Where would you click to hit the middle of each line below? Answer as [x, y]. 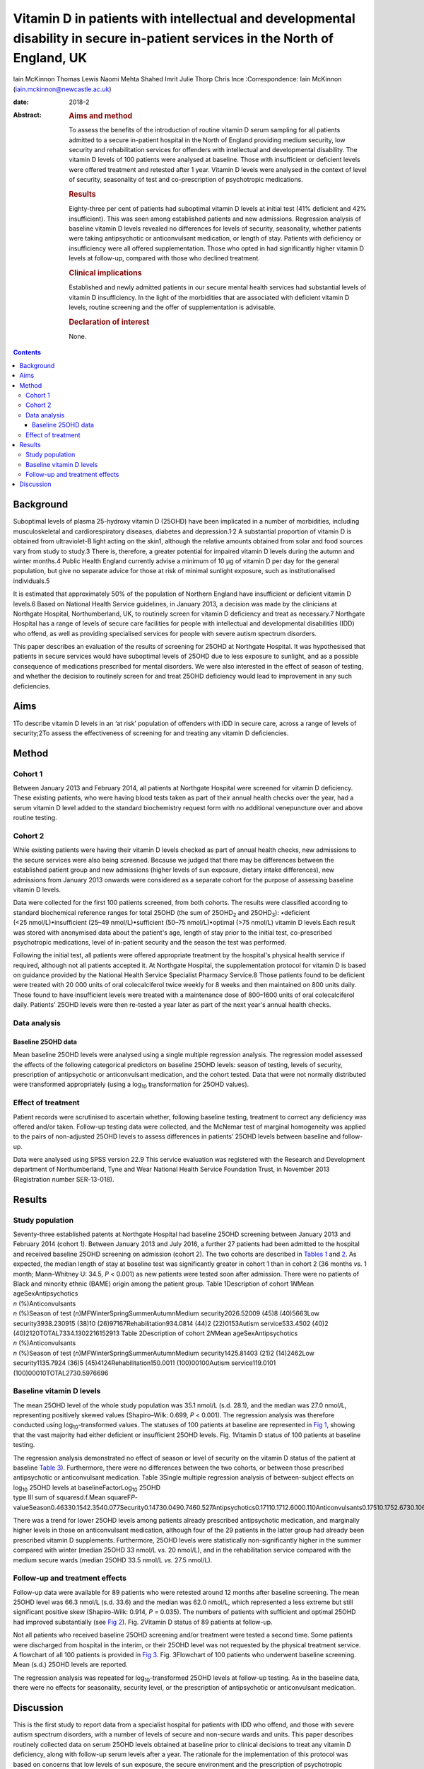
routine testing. [35, 818]
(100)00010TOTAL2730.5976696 [61, 1373]
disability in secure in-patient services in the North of [173, 38]
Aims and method [101, 116]
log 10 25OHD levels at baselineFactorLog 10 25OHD [87, 1488]
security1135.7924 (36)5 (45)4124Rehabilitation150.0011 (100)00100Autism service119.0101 [145, 1363]
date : [21, 102]
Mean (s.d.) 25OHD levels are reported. [70, 1665]
